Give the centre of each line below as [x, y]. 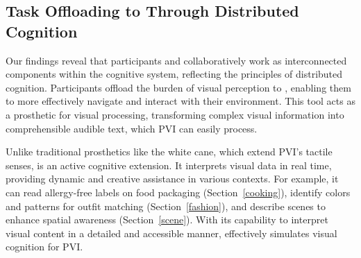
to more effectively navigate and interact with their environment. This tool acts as [180, 101]
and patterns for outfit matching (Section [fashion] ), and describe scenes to [166, 206]
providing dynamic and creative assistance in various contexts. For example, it [172, 179]
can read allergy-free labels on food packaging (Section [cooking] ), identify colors [178, 192]
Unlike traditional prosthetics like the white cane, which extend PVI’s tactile [169, 152]
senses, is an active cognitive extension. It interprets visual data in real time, [169, 165]
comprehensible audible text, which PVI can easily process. [132, 128]
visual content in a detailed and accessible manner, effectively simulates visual [171, 233]
